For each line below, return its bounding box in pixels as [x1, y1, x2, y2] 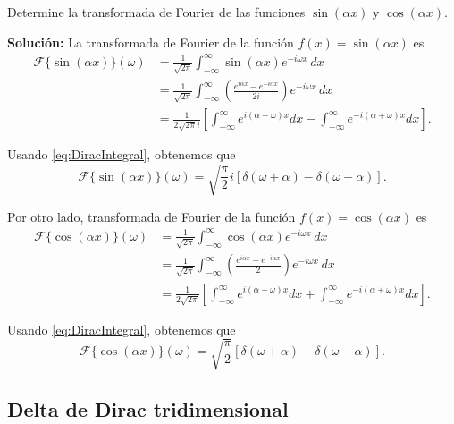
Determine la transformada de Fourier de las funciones [7, 3, 306, 21]
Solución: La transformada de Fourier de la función [7, 32, 294, 51]
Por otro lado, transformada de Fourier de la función [7, 207, 296, 225]
